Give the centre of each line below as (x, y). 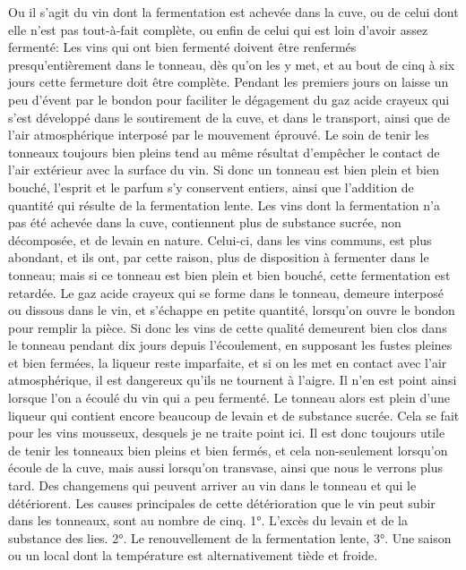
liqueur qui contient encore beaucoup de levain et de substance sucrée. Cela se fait (234, 415)
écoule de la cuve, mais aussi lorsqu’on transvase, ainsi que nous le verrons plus (226, 468)
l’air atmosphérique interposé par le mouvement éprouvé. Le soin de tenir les (219, 135)
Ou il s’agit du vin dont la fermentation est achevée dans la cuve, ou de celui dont (233, 12)
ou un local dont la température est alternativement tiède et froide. (193, 555)
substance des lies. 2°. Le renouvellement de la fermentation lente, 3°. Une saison (230, 537)
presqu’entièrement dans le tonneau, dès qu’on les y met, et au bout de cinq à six (232, 64)
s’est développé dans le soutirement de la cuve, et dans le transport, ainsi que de (229, 117)
